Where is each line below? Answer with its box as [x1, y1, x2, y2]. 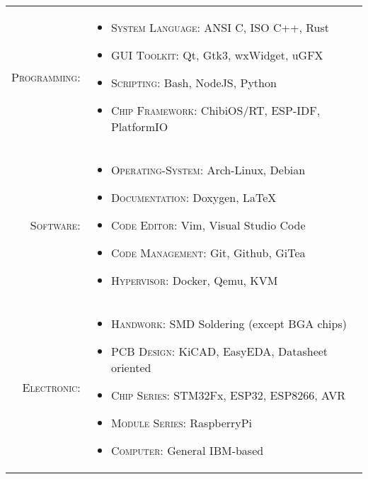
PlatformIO [110, 118, 168, 135]
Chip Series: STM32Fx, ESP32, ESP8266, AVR [110, 387, 346, 403]
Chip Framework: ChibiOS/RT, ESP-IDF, [110, 102, 321, 118]
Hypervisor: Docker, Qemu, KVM [110, 272, 278, 288]
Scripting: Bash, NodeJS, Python [110, 74, 277, 91]
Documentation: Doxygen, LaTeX [110, 189, 277, 205]
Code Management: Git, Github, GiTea [110, 244, 306, 261]
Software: [30, 217, 81, 233]
